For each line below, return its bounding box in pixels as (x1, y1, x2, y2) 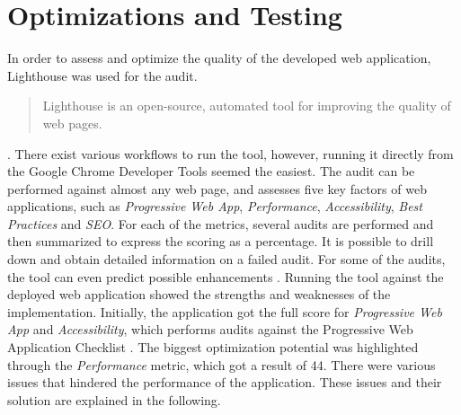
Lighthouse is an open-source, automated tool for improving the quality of (42, 96, 451, 115)
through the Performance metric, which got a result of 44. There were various (7, 355, 436, 374)
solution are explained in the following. (7, 390, 221, 409)
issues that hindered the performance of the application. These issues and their (7, 373, 442, 392)
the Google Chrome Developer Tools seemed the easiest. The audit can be (7, 162, 415, 181)
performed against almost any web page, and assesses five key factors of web (7, 179, 427, 198)
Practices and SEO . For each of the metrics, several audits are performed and (7, 214, 434, 233)
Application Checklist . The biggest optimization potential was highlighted (7, 338, 419, 357)
